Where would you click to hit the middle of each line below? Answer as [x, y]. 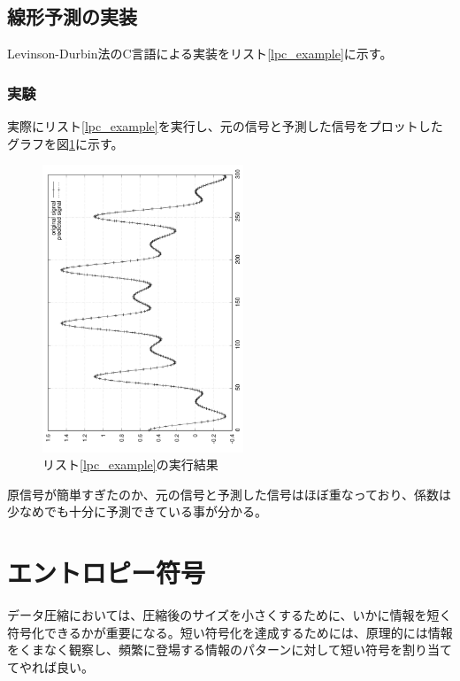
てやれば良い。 [50, 666]
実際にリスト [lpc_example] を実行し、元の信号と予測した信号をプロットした [225, 126]
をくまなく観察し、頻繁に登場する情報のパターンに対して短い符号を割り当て [230, 650]
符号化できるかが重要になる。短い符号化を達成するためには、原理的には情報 [230, 632]
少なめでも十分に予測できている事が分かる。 [137, 511]
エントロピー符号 [107, 573]
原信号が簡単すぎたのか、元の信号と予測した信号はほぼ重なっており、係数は [230, 494]
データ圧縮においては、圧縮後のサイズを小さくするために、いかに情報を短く [230, 615]
